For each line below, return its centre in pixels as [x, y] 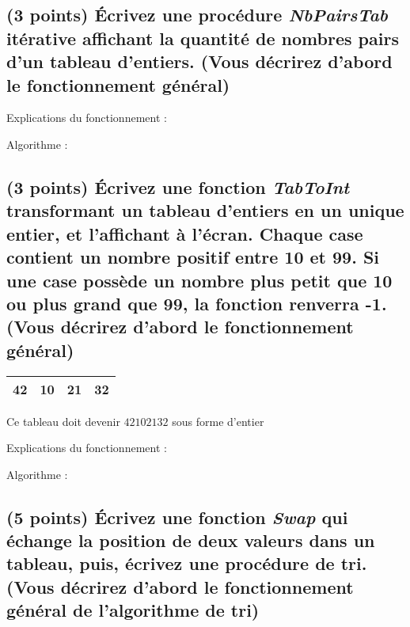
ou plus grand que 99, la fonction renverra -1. [197, 303]
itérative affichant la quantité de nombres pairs [203, 38]
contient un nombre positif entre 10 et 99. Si [193, 257]
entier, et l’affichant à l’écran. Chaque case [185, 233]
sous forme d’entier [218, 421]
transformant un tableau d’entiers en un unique [205, 210]
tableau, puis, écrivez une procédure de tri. [187, 563]
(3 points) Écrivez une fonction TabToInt [178, 186]
